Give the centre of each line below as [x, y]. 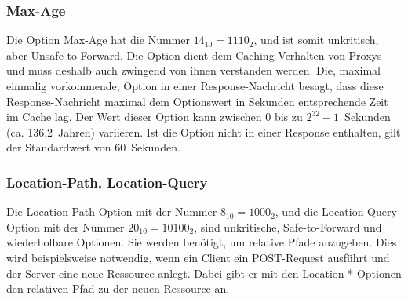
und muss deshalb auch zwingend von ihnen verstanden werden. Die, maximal [193, 70]
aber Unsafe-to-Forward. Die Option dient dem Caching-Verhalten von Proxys [194, 55]
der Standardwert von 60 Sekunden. [93, 147]
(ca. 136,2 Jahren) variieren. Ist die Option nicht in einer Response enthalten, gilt [204, 131]
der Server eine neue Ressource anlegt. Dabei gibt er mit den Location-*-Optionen [204, 273]
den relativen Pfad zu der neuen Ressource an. [118, 288]
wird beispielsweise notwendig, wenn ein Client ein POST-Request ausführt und [198, 257]
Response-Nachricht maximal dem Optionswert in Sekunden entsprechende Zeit [197, 101]
